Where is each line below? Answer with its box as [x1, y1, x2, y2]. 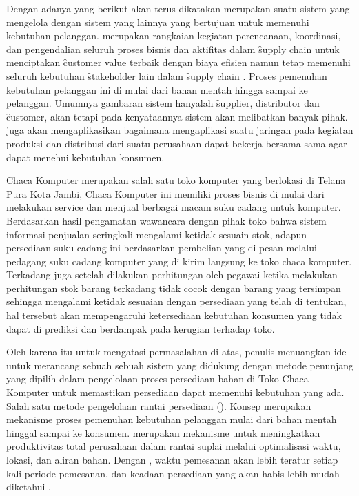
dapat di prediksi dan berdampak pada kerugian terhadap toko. [6, 321, 275, 335]
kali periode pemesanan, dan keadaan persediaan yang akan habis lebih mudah [6, 466, 340, 480]
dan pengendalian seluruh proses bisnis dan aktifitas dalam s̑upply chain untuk [6, 41, 340, 56]
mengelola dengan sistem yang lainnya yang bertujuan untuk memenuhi [6, 14, 309, 29]
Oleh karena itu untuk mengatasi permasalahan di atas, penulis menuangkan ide [6, 344, 347, 359]
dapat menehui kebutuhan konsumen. [6, 149, 165, 164]
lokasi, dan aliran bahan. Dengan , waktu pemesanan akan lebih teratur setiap [6, 453, 338, 466]
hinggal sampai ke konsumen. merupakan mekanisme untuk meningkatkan [6, 425, 320, 440]
